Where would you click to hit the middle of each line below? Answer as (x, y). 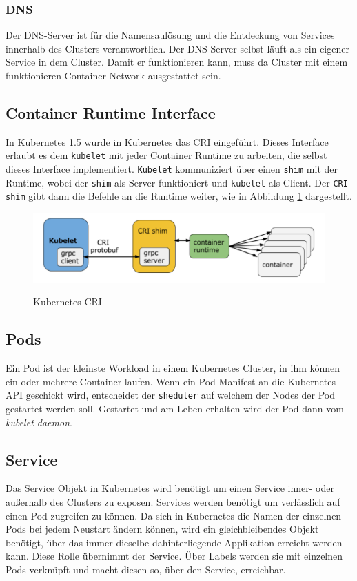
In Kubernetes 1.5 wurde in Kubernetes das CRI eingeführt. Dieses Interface (167, 141)
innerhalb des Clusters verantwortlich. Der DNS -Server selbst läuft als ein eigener (177, 48)
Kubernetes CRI (68, 302)
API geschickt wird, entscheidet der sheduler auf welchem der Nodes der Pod (171, 395)
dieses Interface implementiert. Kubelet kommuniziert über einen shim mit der (172, 169)
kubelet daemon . (39, 422)
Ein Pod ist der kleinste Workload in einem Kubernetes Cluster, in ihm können (173, 368)
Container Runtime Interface (111, 112)
